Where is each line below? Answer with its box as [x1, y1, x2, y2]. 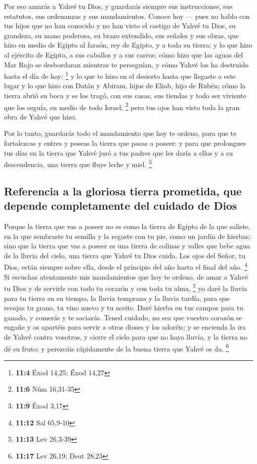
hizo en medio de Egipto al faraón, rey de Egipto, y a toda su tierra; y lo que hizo [4, 40, 253, 50]
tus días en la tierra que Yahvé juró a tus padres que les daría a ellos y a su [4, 147, 233, 158]
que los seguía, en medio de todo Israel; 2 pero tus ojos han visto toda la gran [4, 100, 240, 112]
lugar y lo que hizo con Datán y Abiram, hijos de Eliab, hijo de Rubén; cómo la [4, 80, 246, 91]
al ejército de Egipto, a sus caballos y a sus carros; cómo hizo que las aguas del [4, 49, 243, 59]
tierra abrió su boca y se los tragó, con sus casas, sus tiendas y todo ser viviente [4, 90, 247, 100]
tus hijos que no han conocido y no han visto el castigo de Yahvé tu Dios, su [4, 20, 236, 31]
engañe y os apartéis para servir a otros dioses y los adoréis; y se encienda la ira [4, 322, 246, 332]
